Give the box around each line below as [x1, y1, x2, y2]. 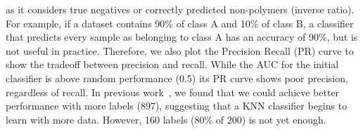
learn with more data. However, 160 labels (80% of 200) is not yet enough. [6, 112, 326, 126]
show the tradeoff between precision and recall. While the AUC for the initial [6, 57, 339, 72]
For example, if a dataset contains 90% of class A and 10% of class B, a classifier [6, 15, 354, 30]
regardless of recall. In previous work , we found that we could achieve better [6, 84, 340, 99]
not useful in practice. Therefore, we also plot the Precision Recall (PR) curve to [6, 43, 354, 58]
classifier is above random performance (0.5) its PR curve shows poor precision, [6, 70, 348, 85]
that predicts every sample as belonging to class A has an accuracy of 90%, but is [6, 29, 358, 44]
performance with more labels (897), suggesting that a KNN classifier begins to [6, 98, 348, 113]
